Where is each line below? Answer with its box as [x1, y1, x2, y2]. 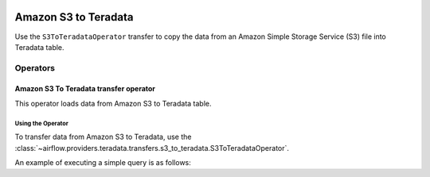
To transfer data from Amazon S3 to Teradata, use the [14, 132, 192, 142]
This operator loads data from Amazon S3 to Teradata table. [14, 98, 212, 108]
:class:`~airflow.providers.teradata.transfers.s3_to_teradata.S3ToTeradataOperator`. [14, 143, 290, 152]
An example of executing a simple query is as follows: [14, 158, 191, 167]
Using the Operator [14, 119, 69, 127]
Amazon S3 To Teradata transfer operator [14, 84, 155, 94]
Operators [14, 62, 56, 73]
